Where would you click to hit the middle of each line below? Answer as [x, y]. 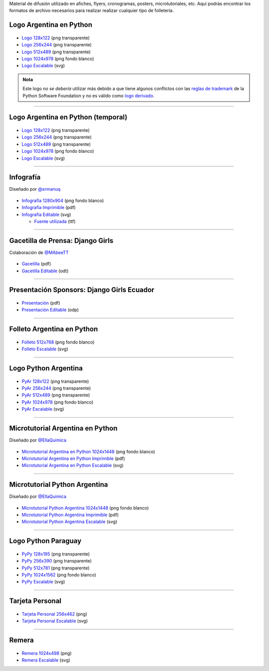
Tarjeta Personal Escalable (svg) [55, 621]
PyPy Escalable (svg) [43, 582]
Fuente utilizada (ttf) [55, 221]
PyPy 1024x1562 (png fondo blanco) [59, 574]
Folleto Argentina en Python [54, 329]
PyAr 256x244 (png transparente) [56, 388]
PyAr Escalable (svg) [43, 409]
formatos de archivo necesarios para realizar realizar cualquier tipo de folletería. [91, 10]
